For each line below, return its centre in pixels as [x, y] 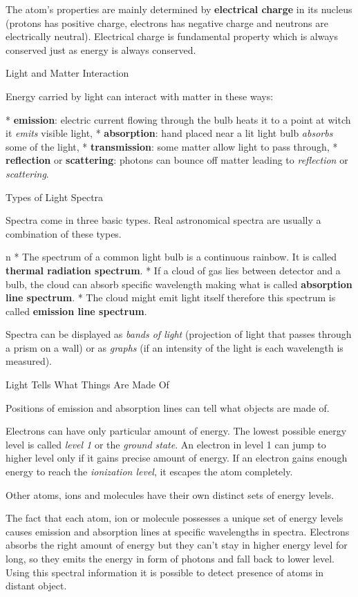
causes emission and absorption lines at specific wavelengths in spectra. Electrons [178, 531]
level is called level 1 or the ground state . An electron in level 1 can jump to [166, 444]
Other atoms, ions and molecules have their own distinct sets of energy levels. [170, 494]
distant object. [36, 586]
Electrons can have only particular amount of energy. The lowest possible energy [176, 431]
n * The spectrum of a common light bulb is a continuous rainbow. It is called [171, 257]
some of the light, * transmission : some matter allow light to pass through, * [172, 146]
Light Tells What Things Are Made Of [87, 385]
